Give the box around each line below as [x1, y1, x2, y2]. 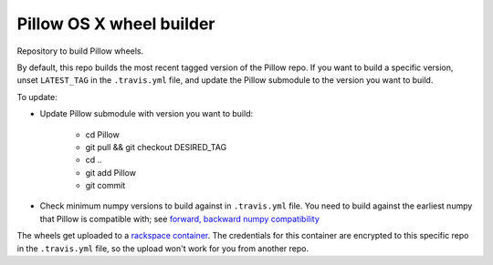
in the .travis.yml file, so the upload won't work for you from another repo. [16, 242, 309, 254]
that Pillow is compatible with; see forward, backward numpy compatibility [39, 213, 320, 224]
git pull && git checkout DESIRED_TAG [85, 141, 227, 152]
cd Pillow [85, 128, 121, 140]
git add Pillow [85, 167, 137, 178]
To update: [16, 91, 58, 102]
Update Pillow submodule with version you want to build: [39, 108, 254, 119]
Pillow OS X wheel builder [16, 14, 215, 34]
